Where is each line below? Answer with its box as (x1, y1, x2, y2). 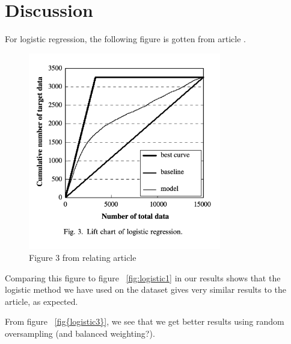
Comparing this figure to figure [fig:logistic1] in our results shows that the (5, 271, 281, 284)
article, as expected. (5, 295, 78, 307)
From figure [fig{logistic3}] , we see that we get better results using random (5, 315, 284, 328)
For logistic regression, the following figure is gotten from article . (5, 33, 246, 45)
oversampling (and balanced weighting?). (5, 327, 155, 339)
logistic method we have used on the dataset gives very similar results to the (5, 283, 287, 296)
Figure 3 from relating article (29, 251, 136, 263)
